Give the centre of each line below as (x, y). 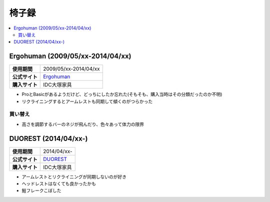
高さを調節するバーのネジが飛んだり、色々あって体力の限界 (83, 124)
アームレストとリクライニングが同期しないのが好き (74, 176)
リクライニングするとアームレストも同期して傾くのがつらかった (87, 101)
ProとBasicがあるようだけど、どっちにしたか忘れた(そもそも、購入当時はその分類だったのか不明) (122, 94)
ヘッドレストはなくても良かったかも (59, 184)
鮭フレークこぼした (41, 190)
